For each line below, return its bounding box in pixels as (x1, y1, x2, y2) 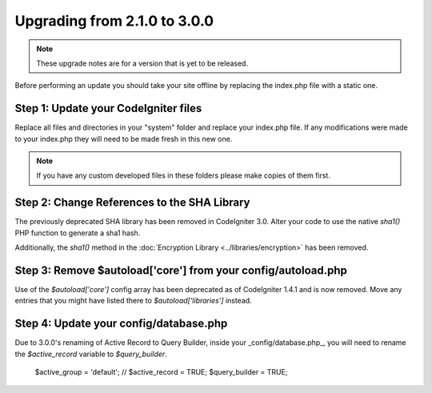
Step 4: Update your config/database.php (14, 317, 228, 331)
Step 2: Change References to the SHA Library (14, 196, 250, 210)
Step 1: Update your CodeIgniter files (14, 102, 202, 115)
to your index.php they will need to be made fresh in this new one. (14, 134, 233, 143)
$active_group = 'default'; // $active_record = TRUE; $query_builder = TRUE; (34, 367, 288, 377)
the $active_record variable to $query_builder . (14, 349, 167, 359)
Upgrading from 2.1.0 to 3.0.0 (14, 12, 214, 30)
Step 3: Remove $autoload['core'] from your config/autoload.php (14, 263, 347, 277)
